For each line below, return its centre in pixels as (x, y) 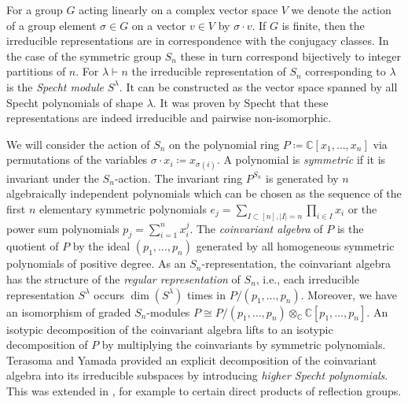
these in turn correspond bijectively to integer (290, 56)
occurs (109, 294)
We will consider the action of (78, 144)
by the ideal (101, 246)
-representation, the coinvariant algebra (296, 263)
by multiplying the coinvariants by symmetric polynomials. (244, 345)
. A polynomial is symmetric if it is (301, 159)
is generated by (302, 178)
